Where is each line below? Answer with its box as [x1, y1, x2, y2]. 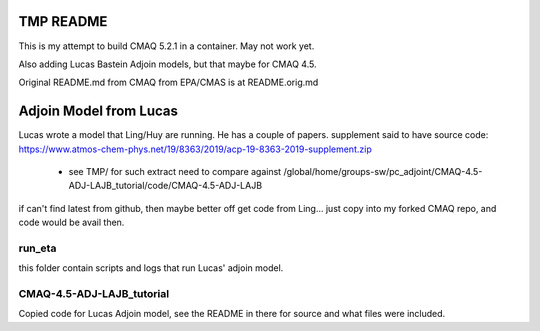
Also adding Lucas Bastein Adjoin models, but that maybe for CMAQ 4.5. [18, 58, 317, 70]
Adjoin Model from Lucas [18, 103, 179, 120]
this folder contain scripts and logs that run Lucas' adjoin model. [18, 262, 284, 274]
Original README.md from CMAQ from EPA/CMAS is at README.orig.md [18, 76, 319, 89]
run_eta [18, 241, 57, 255]
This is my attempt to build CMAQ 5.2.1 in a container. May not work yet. [18, 40, 315, 52]
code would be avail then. [18, 216, 125, 229]
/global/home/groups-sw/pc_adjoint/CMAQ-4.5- [283, 165, 483, 177]
